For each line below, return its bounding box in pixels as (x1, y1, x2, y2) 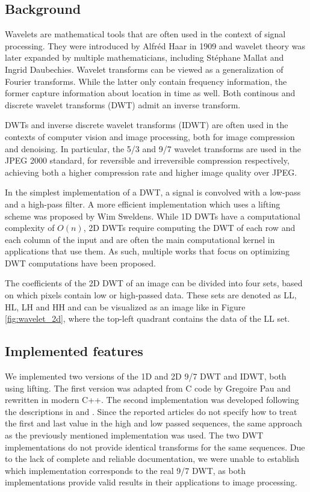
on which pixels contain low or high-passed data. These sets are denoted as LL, (5, 289, 297, 301)
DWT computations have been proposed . (5, 256, 156, 269)
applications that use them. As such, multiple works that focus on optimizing (5, 245, 290, 257)
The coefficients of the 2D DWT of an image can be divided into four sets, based (5, 277, 303, 289)
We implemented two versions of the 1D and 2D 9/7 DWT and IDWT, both (5, 370, 287, 383)
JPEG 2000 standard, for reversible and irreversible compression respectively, (5, 154, 290, 167)
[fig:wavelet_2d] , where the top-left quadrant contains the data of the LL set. (5, 312, 290, 325)
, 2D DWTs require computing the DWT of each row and (83, 221, 296, 234)
